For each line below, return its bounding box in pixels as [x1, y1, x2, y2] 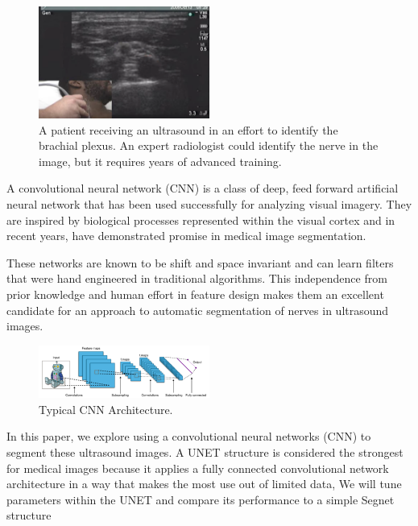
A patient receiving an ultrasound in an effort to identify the [39, 121, 338, 138]
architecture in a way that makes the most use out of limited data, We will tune [6, 475, 402, 492]
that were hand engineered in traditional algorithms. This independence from [6, 270, 387, 287]
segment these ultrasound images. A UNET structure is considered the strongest [6, 444, 404, 461]
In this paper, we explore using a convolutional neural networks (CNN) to [6, 428, 371, 445]
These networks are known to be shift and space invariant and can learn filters [6, 254, 394, 271]
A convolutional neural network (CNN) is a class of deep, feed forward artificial [6, 180, 399, 197]
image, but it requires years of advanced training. [39, 152, 282, 169]
